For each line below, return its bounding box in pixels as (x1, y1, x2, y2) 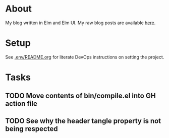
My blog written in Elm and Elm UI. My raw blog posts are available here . (5, 20, 156, 26)
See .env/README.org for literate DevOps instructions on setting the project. (5, 54, 164, 60)
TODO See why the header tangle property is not (5, 116, 161, 125)
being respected (5, 124, 58, 133)
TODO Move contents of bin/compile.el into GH (5, 92, 156, 100)
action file (5, 99, 38, 108)
